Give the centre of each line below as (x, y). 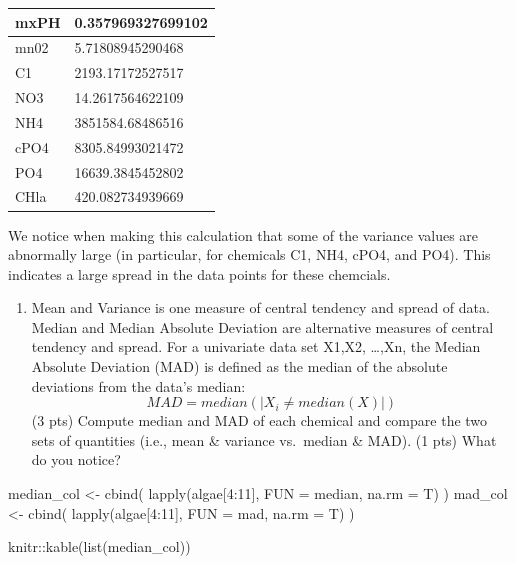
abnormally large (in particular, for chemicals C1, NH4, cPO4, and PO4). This (249, 254)
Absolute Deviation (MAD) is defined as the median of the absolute (239, 366)
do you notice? (76, 459)
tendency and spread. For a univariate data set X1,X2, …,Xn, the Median (256, 346)
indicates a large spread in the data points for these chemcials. (199, 273)
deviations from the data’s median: (138, 385)
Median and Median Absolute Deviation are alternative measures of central (262, 326)
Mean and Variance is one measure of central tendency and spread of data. (260, 307)
